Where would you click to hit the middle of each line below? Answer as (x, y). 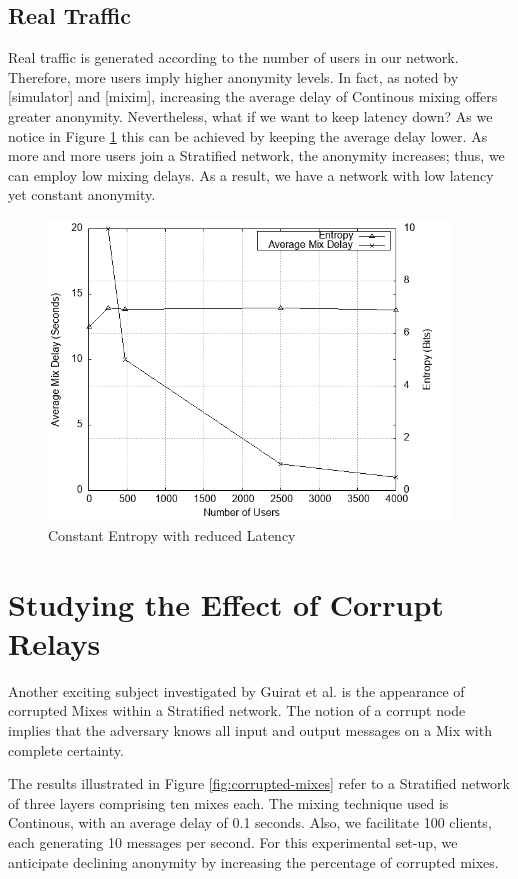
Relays (54, 642)
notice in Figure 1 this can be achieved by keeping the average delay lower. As (248, 135)
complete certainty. (66, 749)
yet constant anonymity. (82, 194)
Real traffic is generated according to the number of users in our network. (233, 57)
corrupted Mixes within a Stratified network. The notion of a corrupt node (237, 710)
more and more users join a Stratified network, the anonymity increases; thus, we (256, 155)
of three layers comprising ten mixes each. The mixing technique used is (228, 802)
